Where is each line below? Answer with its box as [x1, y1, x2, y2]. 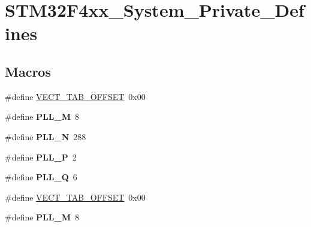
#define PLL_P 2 [5, 150, 77, 163]
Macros [5, 62, 51, 80]
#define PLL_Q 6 [5, 171, 77, 183]
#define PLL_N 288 [5, 130, 86, 143]
